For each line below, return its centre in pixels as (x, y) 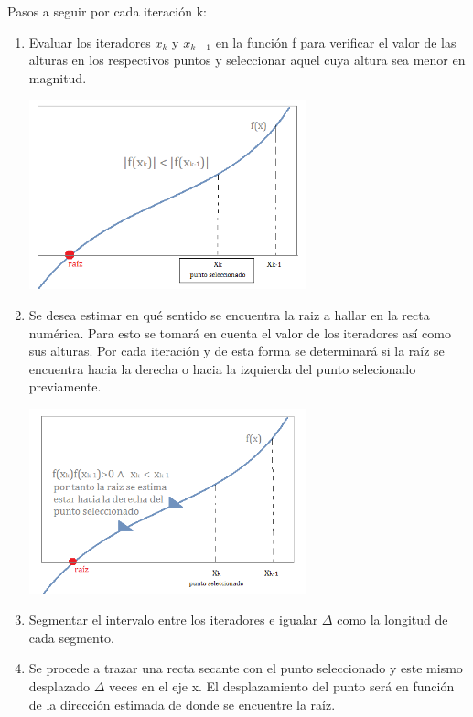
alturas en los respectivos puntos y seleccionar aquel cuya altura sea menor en (247, 60)
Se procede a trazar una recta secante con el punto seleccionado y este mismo (246, 668)
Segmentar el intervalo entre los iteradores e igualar (173, 620)
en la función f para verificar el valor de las (336, 42)
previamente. (65, 386)
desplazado (59, 685)
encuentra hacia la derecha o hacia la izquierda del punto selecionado (222, 368)
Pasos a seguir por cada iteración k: (107, 11)
